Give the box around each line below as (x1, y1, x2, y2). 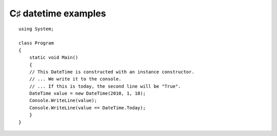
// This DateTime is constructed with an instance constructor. (29, 69, 194, 74)
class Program (18, 40, 54, 46)
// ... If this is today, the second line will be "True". (29, 83, 181, 89)
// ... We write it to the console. (29, 76, 122, 82)
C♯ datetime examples (9, 8, 106, 19)
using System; (18, 26, 54, 32)
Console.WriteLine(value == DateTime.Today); (29, 105, 146, 110)
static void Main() (29, 54, 78, 61)
